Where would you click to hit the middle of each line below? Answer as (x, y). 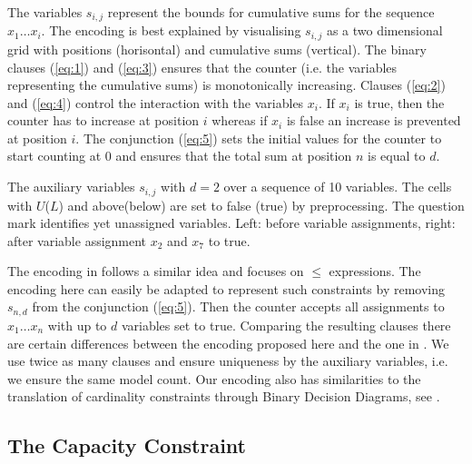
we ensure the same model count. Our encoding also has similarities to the (214, 378)
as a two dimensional (384, 30)
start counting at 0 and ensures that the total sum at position (180, 156)
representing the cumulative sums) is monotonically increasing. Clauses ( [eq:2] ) (226, 85)
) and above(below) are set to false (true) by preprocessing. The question (261, 205)
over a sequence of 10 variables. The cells (338, 187)
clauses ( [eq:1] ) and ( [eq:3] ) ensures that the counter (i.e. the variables (202, 67)
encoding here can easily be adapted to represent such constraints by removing (226, 288)
